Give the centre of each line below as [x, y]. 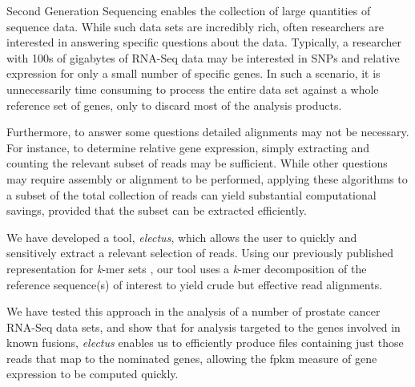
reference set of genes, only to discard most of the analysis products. [174, 105]
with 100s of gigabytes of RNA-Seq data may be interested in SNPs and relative [203, 57]
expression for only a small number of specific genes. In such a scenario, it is [193, 73]
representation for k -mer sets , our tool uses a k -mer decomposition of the [187, 268]
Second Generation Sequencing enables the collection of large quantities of [189, 10]
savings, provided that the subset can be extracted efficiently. [157, 210]
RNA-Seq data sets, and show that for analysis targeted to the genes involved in [203, 327]
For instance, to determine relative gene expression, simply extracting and [188, 147]
